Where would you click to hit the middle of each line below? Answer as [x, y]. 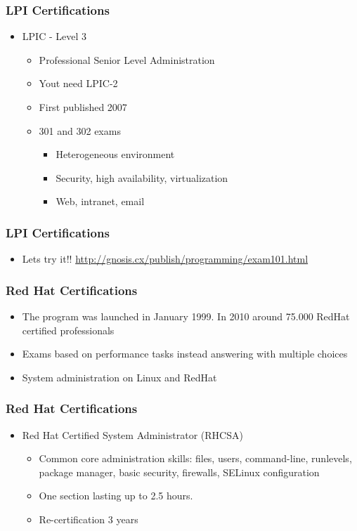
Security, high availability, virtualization [142, 177]
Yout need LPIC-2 [78, 83]
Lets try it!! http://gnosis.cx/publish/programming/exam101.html [165, 259]
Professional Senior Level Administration [127, 59]
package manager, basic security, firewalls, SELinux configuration [179, 472]
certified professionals [68, 330]
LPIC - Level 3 [54, 36]
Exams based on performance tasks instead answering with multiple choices [185, 354]
